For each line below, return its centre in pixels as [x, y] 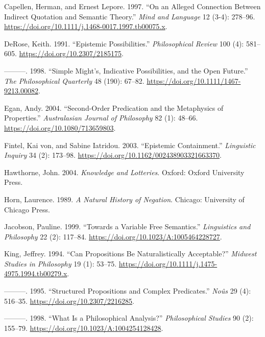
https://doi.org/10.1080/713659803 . [60, 127]
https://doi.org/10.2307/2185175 [70, 53]
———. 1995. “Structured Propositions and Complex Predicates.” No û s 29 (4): [128, 291]
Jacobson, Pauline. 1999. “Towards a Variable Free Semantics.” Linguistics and [127, 226]
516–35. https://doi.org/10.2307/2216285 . [69, 300]
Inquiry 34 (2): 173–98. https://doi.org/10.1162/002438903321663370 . [113, 155]
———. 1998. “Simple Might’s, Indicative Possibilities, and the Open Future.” [126, 70]
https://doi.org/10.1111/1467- [194, 80]
